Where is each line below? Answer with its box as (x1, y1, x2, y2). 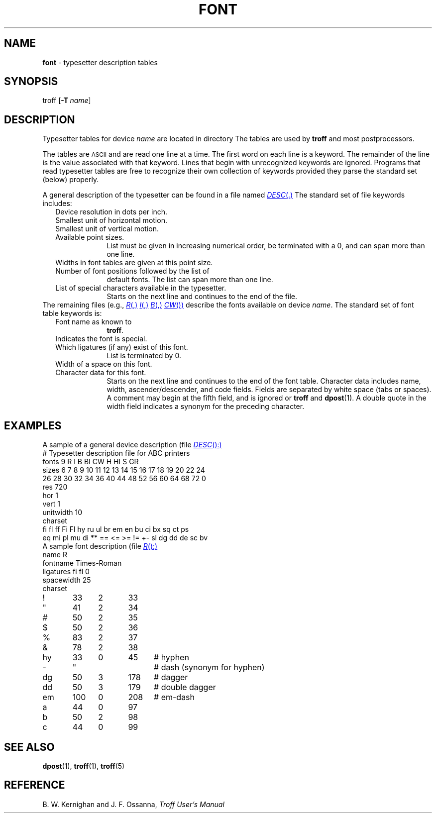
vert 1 (42, 500, 60, 509)
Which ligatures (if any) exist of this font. (55, 343, 188, 352)
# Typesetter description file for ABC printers (42, 449, 190, 458)
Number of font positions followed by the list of (55, 267, 210, 276)
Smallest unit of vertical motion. (55, 224, 159, 233)
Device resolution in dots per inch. (55, 207, 168, 216)
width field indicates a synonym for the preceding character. (107, 402, 305, 411)
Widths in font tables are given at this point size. (55, 258, 213, 267)
